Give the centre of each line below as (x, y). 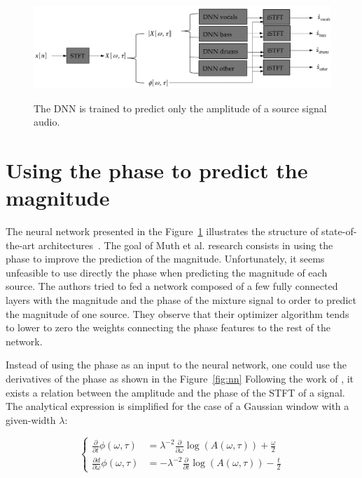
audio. (47, 122)
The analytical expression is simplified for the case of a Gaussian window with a (177, 406)
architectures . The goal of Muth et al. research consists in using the (186, 245)
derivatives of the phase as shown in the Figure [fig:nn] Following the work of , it (180, 379)
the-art (21, 245)
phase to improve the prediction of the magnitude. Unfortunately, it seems (165, 259)
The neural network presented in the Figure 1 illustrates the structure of (162, 231)
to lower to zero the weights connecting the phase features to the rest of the (168, 327)
